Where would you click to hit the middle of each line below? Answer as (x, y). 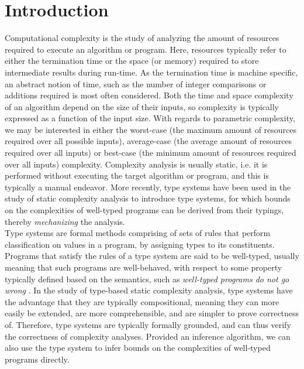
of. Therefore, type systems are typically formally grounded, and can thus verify (148, 324)
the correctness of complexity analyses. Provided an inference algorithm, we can (148, 336)
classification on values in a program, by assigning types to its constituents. (140, 244)
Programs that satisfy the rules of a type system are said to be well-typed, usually (152, 256)
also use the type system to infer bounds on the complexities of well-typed (138, 348)
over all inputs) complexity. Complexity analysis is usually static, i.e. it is (136, 164)
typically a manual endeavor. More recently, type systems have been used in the (148, 187)
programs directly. (37, 359)
